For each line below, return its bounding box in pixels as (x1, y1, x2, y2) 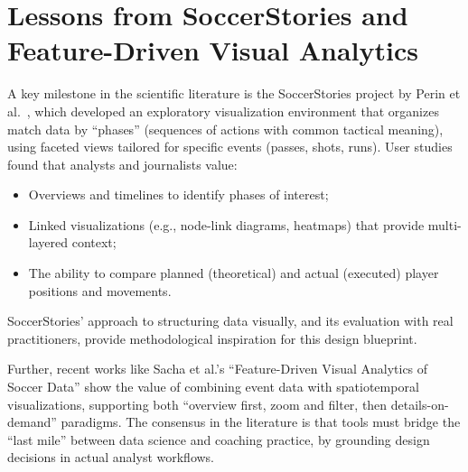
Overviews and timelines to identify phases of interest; (28, 185, 329, 204)
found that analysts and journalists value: (7, 154, 238, 173)
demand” (7, 412, 57, 431)
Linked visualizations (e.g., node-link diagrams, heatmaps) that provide (28, 215, 425, 234)
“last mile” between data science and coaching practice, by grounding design (7, 430, 430, 449)
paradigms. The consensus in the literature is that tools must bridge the (61, 412, 461, 431)
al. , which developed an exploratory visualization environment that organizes (7, 101, 439, 120)
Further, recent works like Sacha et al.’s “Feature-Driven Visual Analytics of (7, 359, 428, 378)
